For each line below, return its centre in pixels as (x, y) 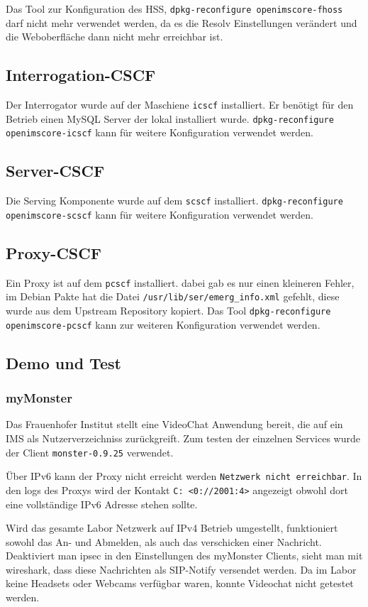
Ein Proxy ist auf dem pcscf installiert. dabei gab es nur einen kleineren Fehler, (180, 282)
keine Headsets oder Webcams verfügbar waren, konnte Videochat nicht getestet (180, 583)
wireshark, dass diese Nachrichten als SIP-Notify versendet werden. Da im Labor (181, 569)
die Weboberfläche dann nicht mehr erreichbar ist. (115, 37)
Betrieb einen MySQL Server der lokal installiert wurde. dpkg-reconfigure (170, 118)
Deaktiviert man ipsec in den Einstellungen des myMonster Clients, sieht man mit (184, 556)
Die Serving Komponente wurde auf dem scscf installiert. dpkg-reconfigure (174, 201)
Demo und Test (63, 362)
